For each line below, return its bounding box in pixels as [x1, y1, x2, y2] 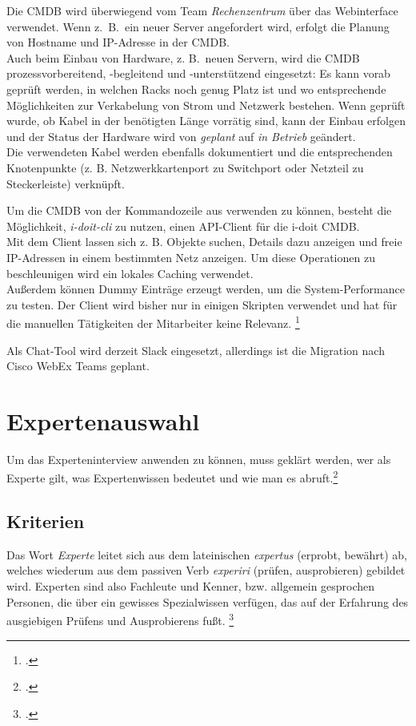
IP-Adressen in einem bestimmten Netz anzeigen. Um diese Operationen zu [6, 248, 375, 265]
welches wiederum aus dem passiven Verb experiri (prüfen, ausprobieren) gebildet [6, 562, 406, 579]
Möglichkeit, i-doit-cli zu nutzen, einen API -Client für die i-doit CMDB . [6, 217, 360, 234]
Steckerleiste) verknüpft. [6, 175, 125, 192]
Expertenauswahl [6, 404, 200, 437]
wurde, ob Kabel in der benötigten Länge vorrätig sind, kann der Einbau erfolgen [6, 112, 406, 129]
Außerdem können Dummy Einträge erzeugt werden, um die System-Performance [6, 280, 405, 297]
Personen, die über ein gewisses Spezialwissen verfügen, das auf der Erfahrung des [6, 593, 409, 610]
